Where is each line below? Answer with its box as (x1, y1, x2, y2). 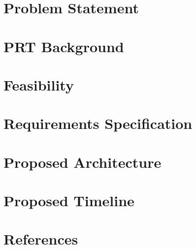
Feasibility (3, 74, 74, 94)
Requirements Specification (3, 113, 193, 133)
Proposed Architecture (3, 152, 162, 172)
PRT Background (3, 36, 124, 56)
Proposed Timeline (3, 190, 134, 211)
